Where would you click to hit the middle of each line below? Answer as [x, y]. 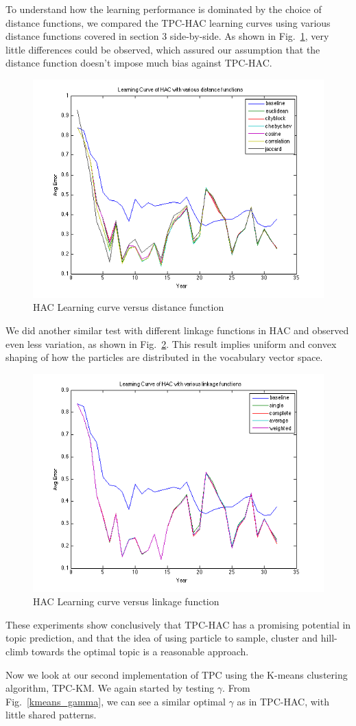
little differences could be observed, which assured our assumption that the [163, 49]
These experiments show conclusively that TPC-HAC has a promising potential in [178, 624]
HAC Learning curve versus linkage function [126, 601]
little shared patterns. [51, 715]
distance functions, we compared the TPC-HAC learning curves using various [168, 22]
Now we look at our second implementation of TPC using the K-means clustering [177, 674]
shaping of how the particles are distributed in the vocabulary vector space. [164, 357]
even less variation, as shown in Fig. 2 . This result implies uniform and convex [171, 343]
